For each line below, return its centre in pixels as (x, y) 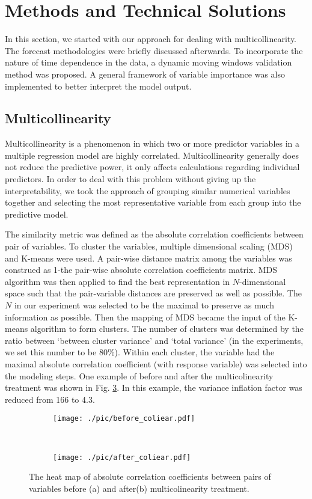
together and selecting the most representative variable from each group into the (153, 202)
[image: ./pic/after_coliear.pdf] (122, 457)
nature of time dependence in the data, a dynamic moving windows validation (148, 62)
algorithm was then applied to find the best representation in (118, 281)
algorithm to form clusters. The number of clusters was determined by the (167, 329)
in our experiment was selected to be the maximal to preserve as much (144, 305)
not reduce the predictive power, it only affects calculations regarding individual (152, 167)
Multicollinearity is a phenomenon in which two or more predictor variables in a (152, 143)
